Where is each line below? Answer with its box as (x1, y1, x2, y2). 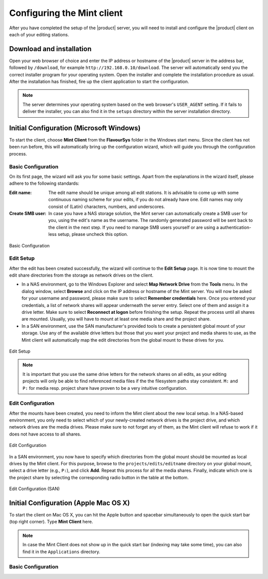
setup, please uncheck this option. (58, 231, 129, 237)
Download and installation (9, 45, 92, 53)
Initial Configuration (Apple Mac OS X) (9, 499, 130, 507)
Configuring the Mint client (9, 7, 123, 18)
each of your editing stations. (9, 31, 69, 37)
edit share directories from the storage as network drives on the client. (9, 272, 154, 278)
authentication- (220, 224, 252, 230)
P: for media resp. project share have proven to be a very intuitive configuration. (22, 385, 188, 391)
